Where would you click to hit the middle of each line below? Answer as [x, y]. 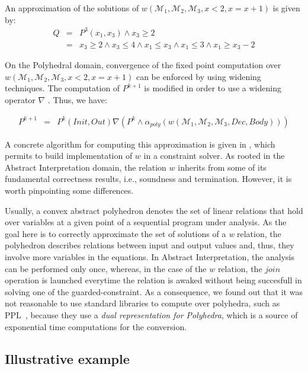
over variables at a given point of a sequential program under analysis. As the [146, 222]
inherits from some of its [222, 167]
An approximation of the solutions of [72, 8]
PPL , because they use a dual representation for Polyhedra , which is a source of [151, 314]
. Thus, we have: [77, 99]
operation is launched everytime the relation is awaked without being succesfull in [153, 280]
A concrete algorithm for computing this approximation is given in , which [140, 144]
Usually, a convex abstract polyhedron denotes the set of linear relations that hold [154, 210]
